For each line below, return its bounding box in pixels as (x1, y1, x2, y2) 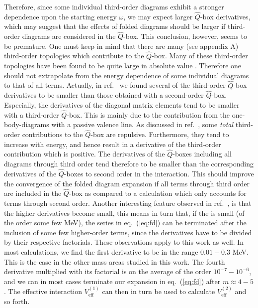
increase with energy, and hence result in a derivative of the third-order (4, 139, 221, 149)
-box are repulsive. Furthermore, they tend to (90, 129, 229, 140)
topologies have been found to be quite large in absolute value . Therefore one (4, 60, 242, 71)
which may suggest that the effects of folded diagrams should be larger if (4, 21, 226, 31)
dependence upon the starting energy (4, 11, 117, 21)
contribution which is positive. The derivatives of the (4, 149, 165, 159)
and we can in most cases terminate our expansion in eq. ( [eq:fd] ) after (4, 276, 221, 286)
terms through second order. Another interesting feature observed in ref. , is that (4, 198, 252, 208)
